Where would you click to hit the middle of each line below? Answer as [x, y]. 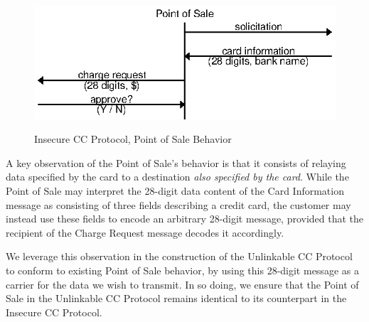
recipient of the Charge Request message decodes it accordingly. [145, 232]
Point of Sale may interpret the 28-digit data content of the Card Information [175, 191]
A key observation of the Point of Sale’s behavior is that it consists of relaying [176, 162]
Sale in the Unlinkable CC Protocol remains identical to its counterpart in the [176, 298]
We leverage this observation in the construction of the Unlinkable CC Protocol [179, 256]
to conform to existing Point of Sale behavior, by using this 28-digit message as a [182, 270]
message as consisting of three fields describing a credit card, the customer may [178, 204]
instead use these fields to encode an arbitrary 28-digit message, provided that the [185, 219]
